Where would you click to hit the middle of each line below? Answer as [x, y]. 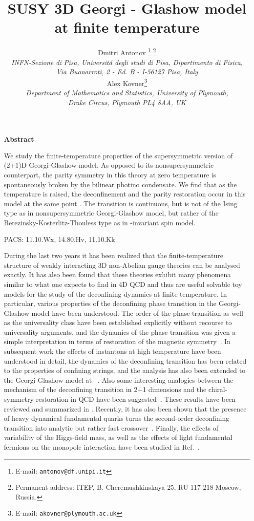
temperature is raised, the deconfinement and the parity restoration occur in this [125, 194]
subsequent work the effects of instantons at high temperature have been [113, 351]
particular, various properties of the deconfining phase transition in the [110, 303]
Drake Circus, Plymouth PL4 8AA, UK [127, 102]
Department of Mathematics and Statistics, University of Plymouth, [127, 92]
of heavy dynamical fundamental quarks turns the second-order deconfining [117, 418]
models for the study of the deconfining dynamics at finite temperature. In [116, 293]
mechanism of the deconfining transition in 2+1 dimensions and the [105, 389]
